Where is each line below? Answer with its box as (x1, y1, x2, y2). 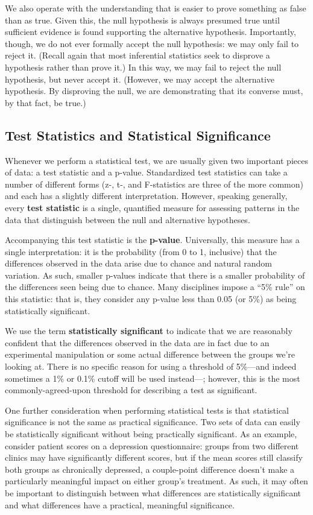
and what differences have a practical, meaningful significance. (5, 498, 235, 511)
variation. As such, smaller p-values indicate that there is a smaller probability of (5, 268, 305, 281)
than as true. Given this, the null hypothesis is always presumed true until (5, 13, 280, 26)
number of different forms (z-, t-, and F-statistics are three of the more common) (5, 177, 303, 190)
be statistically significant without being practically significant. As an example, (5, 428, 297, 440)
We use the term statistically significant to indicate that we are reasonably (5, 324, 292, 337)
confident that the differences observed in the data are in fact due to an (5, 336, 270, 349)
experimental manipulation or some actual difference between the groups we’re (5, 348, 295, 361)
